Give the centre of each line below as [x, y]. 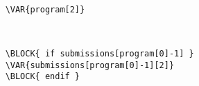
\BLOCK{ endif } [43, 77]
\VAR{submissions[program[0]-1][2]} [90, 65]
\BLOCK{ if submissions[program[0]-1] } [99, 53]
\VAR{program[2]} [45, 9]
